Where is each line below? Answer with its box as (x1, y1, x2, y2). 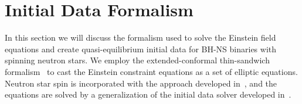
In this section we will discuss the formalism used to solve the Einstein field (5, 31, 276, 44)
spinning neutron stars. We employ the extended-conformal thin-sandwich (5, 54, 270, 66)
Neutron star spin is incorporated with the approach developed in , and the (5, 77, 277, 89)
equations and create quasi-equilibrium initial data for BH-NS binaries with (5, 42, 277, 55)
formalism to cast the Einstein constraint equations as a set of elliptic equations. (5, 65, 298, 77)
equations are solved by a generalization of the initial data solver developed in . (5, 88, 291, 101)
